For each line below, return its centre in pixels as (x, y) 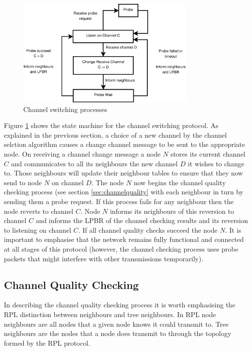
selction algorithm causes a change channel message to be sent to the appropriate (125, 144)
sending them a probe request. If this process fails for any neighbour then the (119, 201)
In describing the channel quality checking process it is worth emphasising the (120, 305)
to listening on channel (38, 230)
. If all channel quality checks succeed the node (148, 230)
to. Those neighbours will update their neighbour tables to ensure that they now (124, 173)
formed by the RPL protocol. (47, 343)
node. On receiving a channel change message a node (82, 154)
